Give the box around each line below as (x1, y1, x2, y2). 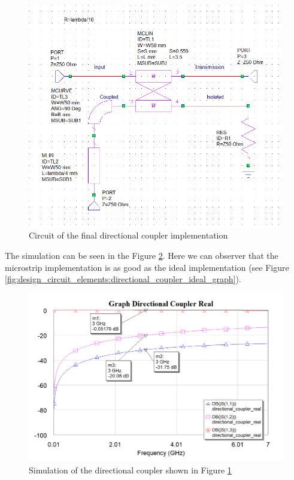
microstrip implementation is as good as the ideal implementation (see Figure (5, 261, 289, 273)
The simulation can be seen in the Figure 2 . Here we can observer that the (5, 249, 278, 261)
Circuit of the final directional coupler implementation (29, 229, 228, 241)
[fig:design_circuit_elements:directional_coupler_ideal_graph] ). (5, 273, 241, 285)
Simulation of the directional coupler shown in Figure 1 (29, 463, 232, 476)
